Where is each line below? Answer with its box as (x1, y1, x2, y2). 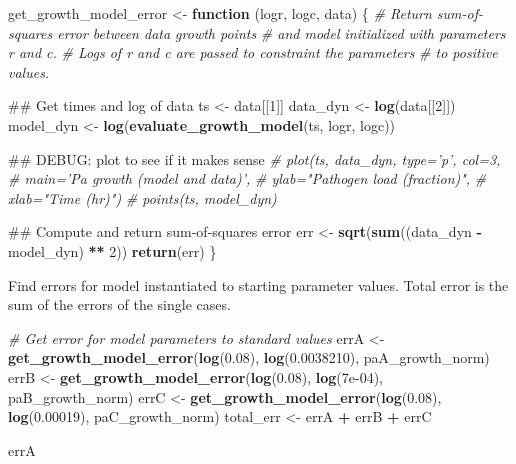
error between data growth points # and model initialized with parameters (57, 22, 506, 43)
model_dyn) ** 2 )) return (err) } (8, 240, 217, 261)
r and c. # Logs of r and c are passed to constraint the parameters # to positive (8, 42, 498, 63)
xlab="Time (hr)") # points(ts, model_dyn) (8, 187, 277, 208)
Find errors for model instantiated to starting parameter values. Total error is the (8, 274, 509, 295)
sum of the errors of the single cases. (8, 294, 231, 315)
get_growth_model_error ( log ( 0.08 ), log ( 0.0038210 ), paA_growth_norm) (8, 347, 490, 368)
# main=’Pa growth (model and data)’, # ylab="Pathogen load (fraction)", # (8, 168, 487, 189)
